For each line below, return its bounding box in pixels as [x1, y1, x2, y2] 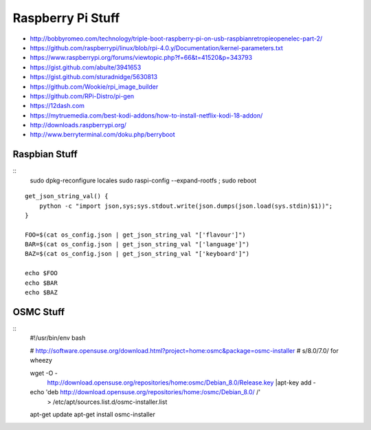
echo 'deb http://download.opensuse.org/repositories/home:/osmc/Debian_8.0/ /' [30, 388, 261, 396]
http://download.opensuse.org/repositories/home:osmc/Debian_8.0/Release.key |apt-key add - [47, 378, 316, 387]
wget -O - [30, 369, 58, 377]
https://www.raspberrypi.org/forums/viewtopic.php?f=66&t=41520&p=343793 [30, 54, 253, 62]
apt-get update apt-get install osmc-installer [30, 410, 156, 419]
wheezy [30, 356, 53, 365]
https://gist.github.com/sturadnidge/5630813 [30, 73, 158, 81]
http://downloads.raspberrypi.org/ [30, 121, 127, 129]
